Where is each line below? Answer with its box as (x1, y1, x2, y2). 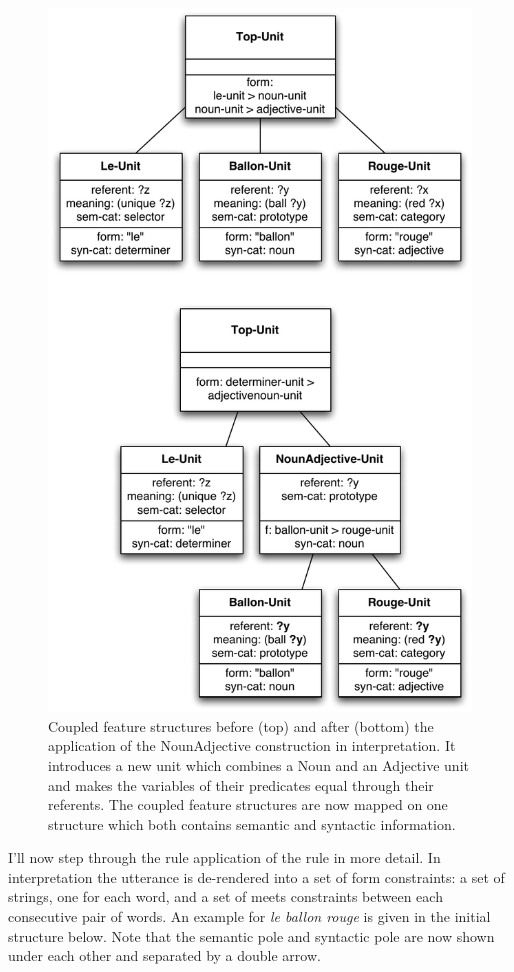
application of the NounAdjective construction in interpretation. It (48, 735, 456, 756)
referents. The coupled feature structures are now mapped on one (48, 794, 448, 815)
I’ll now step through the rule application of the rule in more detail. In (8, 847, 441, 868)
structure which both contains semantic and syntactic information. (48, 813, 456, 834)
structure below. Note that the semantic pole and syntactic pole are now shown (8, 925, 495, 946)
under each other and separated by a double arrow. (8, 945, 321, 966)
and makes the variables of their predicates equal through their (48, 774, 434, 795)
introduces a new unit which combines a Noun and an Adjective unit (48, 754, 469, 775)
